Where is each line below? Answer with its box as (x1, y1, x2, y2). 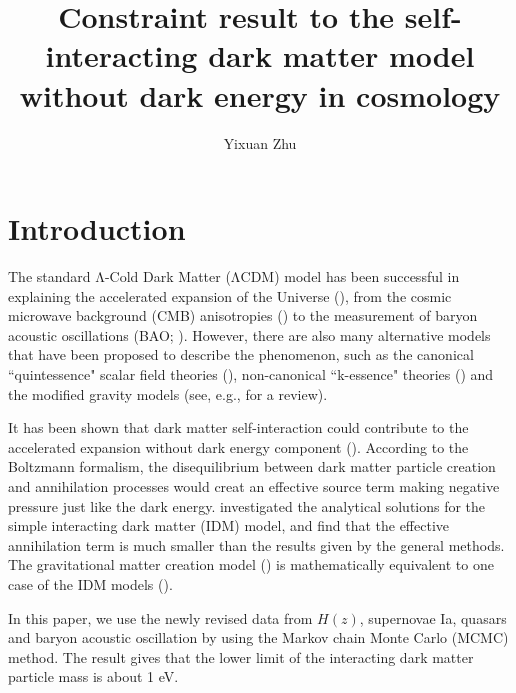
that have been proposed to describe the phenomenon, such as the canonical (8, 344, 474, 365)
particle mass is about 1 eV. (8, 666, 179, 687)
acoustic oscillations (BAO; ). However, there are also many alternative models (8, 324, 491, 345)
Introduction (8, 208, 186, 249)
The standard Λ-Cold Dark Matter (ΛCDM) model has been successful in (8, 266, 460, 287)
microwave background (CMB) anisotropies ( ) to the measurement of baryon (8, 305, 478, 326)
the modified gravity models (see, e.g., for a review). (8, 383, 328, 404)
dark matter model (208, 35, 475, 76)
